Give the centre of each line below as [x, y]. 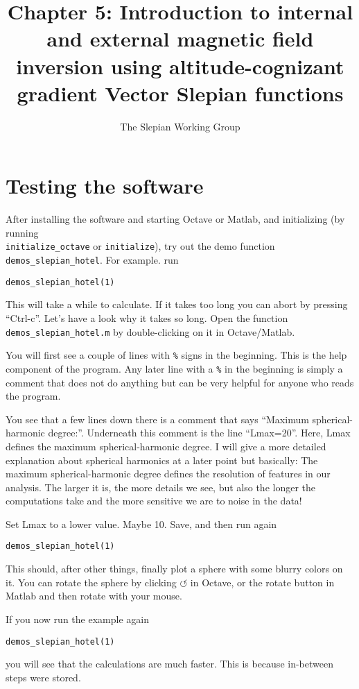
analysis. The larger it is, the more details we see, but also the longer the [161, 487]
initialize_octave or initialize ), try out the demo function [140, 246]
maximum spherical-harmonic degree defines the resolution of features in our [168, 474]
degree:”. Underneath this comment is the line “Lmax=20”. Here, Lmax [199, 433]
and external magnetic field [180, 39]
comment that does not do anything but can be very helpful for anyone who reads [180, 382]
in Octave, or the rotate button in [262, 582]
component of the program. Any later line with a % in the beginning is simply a [174, 368]
